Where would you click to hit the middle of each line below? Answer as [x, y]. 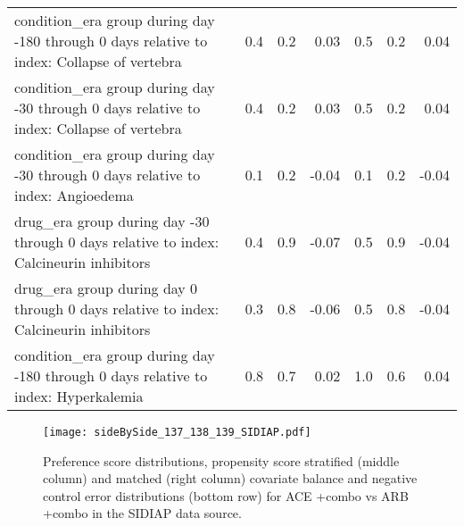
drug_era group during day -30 [112, 221]
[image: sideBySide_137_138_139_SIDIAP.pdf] [177, 432]
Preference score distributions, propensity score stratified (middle [221, 460]
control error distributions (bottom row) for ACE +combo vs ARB [226, 495]
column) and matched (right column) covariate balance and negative [230, 478]
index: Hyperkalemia [79, 396]
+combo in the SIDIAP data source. [142, 513]
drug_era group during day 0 [106, 288]
